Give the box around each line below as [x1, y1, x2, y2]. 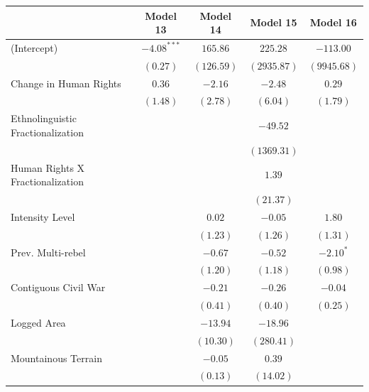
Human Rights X [11, 160, 85, 175]
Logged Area [11, 315, 66, 330]
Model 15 [250, 15, 297, 30]
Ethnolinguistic [11, 111, 77, 126]
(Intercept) [11, 40, 58, 55]
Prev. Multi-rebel [11, 244, 86, 259]
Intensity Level [11, 209, 75, 224]
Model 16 [309, 15, 357, 30]
